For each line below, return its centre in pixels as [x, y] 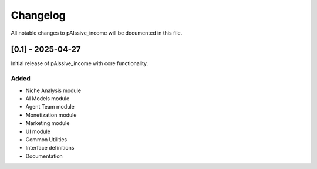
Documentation [44, 156]
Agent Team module [50, 107]
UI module [38, 131]
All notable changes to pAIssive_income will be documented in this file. [97, 33]
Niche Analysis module [53, 90]
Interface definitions [50, 148]
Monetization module [51, 115]
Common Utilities [46, 139]
